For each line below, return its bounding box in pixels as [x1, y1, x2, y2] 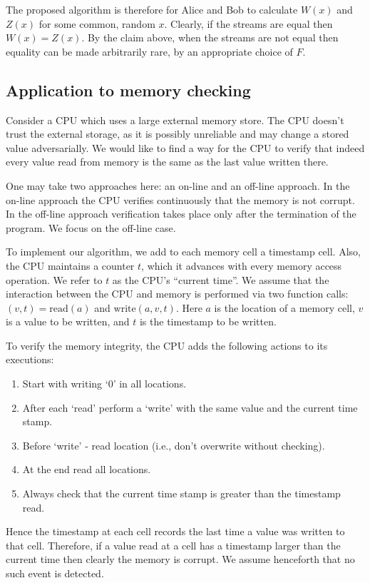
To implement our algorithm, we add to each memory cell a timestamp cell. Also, [6, 244, 361, 259]
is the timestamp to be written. [139, 314, 277, 329]
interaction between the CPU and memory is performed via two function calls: [6, 286, 349, 301]
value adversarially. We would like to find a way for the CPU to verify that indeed [6, 140, 365, 155]
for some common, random [38, 16, 155, 31]
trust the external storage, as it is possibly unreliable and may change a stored [6, 126, 349, 141]
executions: [6, 352, 54, 367]
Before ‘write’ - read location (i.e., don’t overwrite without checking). [22, 437, 325, 452]
